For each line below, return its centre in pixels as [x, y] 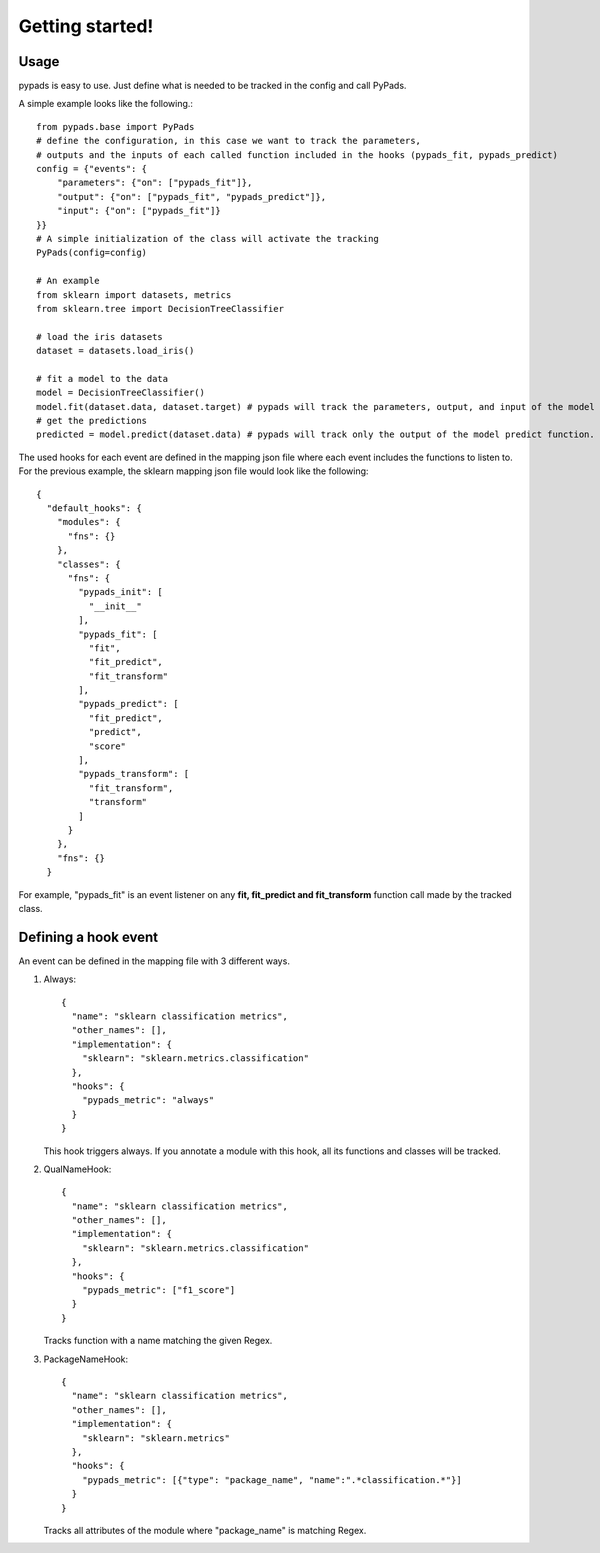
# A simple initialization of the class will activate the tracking [207, 238]
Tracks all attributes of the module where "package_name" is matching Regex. [205, 1530]
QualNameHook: [77, 1169]
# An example [68, 281]
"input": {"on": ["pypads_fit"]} [139, 211]
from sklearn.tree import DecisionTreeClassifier [160, 308]
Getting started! [86, 26]
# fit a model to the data [102, 378]
